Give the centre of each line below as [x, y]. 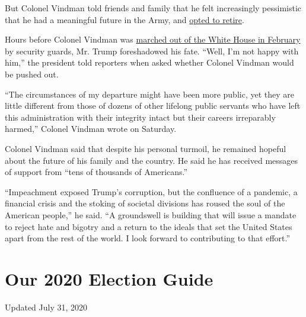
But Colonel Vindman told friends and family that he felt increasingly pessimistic [153, 8]
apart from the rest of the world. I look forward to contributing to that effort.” [148, 238]
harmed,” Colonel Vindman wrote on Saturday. [91, 129]
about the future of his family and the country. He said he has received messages [152, 160]
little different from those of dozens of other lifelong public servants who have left [153, 106]
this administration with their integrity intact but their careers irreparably [140, 117]
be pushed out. [32, 74]
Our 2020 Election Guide [109, 278]
